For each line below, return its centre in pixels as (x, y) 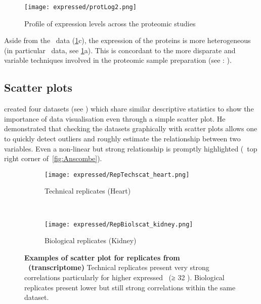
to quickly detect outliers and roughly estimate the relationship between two (122, 139)
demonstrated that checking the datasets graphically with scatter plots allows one (131, 128)
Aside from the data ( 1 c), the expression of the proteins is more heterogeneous (127, 40)
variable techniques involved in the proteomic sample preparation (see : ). (118, 60)
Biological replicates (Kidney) (91, 240)
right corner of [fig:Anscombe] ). (53, 158)
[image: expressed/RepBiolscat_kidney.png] (119, 224)
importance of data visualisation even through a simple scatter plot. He (115, 118)
